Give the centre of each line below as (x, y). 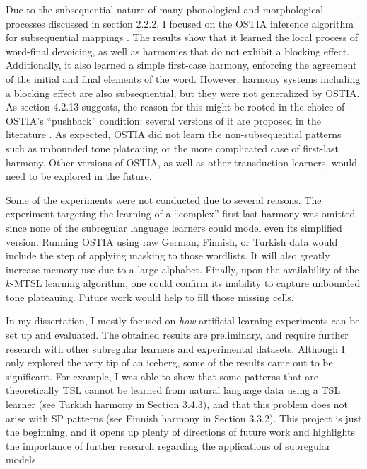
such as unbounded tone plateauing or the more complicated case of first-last (173, 148)
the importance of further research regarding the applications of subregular (168, 445)
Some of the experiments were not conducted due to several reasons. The (164, 199)
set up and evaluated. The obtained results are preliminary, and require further (177, 335)
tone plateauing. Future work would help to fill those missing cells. (150, 296)
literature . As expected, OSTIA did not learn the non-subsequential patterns (174, 134)
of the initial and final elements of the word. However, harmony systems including (183, 78)
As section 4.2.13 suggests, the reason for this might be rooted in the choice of (175, 107)
